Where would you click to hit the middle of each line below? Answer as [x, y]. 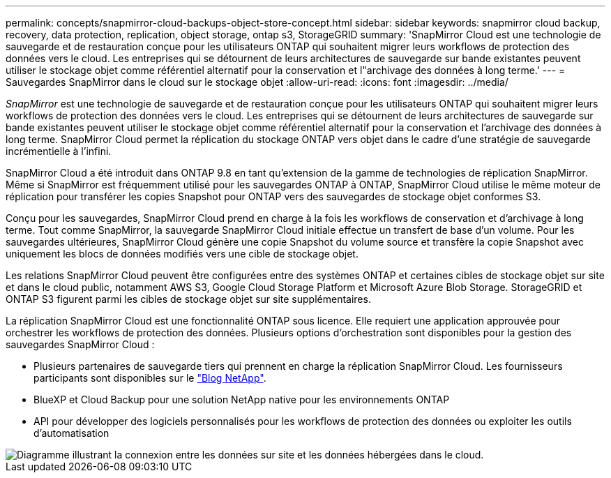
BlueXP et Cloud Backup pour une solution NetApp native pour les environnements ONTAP [242, 399]
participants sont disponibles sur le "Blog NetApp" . [150, 378]
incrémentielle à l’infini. [59, 151]
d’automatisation [71, 433]
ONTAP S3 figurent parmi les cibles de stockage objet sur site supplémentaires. [188, 299]
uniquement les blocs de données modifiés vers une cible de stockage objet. [182, 254]
